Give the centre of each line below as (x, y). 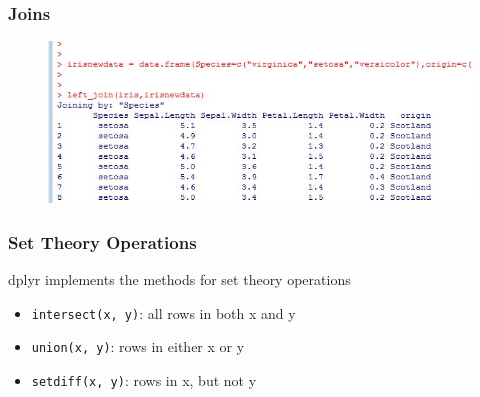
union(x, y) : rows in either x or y (138, 346)
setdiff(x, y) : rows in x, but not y (144, 379)
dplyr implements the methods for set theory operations (179, 279)
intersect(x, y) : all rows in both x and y (163, 312)
